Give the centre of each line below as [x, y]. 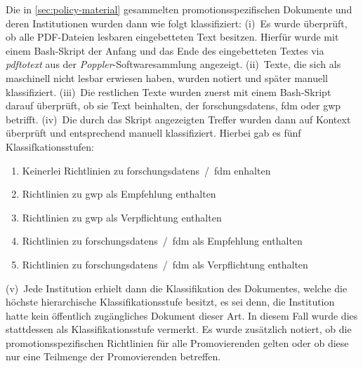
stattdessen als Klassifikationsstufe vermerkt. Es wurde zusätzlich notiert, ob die [179, 329]
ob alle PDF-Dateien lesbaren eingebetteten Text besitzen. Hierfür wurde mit [172, 37]
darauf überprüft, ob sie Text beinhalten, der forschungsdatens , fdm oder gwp [173, 105]
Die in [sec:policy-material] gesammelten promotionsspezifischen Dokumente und [179, 9]
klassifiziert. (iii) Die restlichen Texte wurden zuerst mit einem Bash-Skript [169, 91]
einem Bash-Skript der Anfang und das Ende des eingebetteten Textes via [165, 50]
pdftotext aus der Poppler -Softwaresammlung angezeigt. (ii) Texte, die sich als [173, 64]
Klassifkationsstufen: [50, 146]
